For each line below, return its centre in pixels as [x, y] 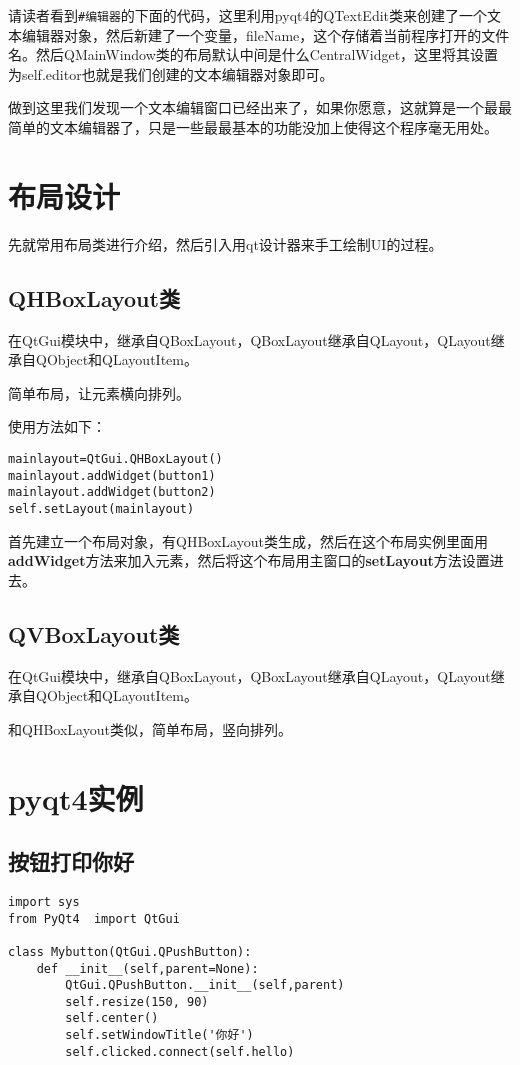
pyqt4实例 [76, 797]
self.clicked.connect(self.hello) [180, 1051]
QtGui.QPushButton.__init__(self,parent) [205, 985]
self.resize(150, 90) [137, 1001]
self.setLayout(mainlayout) [101, 508]
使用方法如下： [57, 426]
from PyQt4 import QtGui [94, 918]
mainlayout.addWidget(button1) [112, 475]
